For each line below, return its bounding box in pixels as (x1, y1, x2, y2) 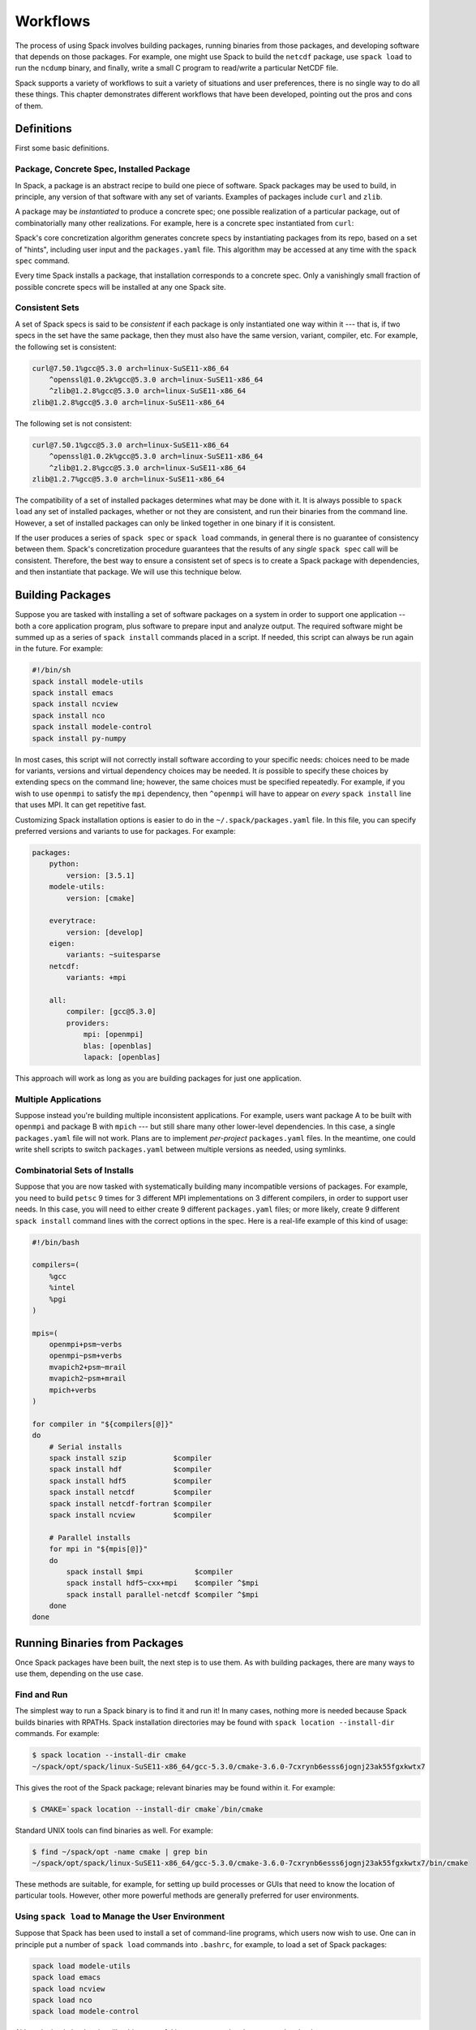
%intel (49, 1283, 75, 1293)
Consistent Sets (15, 302, 80, 313)
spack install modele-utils (32, 676, 144, 686)
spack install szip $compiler (49, 1453, 212, 1462)
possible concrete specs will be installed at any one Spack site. (15, 282, 226, 292)
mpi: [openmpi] (83, 1030, 144, 1039)
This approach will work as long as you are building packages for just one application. (15, 1073, 302, 1083)
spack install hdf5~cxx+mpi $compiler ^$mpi (66, 1579, 259, 1587)
